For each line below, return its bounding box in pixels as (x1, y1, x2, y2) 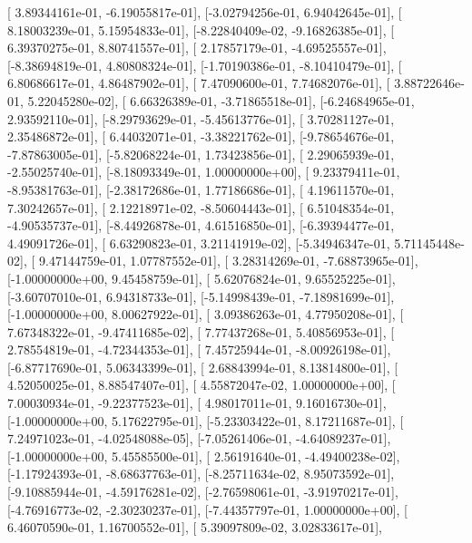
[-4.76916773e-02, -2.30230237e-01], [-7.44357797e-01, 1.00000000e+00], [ (7, 499, 408, 519)
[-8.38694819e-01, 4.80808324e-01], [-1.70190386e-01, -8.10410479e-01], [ (7, 55, 402, 74)
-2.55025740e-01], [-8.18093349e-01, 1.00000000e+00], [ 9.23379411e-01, (7, 162, 400, 181)
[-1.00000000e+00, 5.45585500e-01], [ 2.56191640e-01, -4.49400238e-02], (7, 446, 400, 465)
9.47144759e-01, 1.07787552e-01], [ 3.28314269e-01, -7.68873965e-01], (38, 251, 418, 270)
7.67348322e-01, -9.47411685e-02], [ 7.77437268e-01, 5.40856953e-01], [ (7, 322, 395, 341)
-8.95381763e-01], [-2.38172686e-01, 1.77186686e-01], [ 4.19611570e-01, (7, 179, 395, 199)
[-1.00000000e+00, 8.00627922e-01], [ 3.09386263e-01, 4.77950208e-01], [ (7, 305, 404, 324)
